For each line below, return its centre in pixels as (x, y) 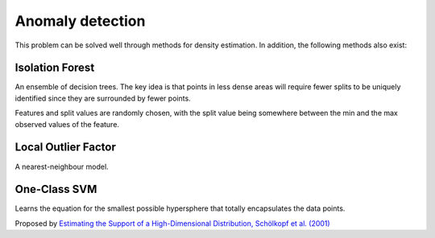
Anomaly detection (80, 21)
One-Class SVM (56, 189)
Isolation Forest (55, 68)
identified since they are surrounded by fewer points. (103, 98)
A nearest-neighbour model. (62, 166)
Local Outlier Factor (66, 148)
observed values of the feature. (67, 124)
